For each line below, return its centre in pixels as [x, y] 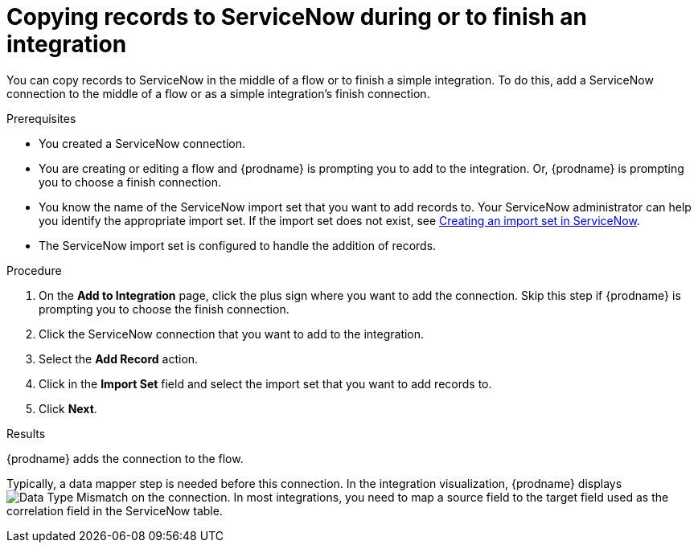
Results [26, 433]
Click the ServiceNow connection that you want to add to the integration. [232, 334]
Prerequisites [41, 118]
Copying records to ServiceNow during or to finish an [297, 17]
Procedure [34, 270]
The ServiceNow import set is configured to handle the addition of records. [238, 245]
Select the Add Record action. [119, 358]
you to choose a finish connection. [130, 182]
